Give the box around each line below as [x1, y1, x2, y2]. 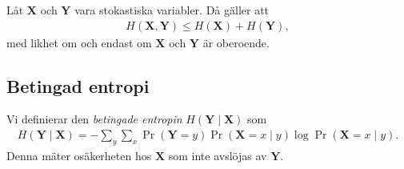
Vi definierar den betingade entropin [6, 111, 182, 127]
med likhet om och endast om [6, 34, 152, 50]
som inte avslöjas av [168, 147, 267, 163]
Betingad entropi [6, 73, 150, 98]
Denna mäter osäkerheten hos [6, 147, 152, 163]
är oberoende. [202, 34, 270, 50]
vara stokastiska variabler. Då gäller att [74, 2, 270, 18]
